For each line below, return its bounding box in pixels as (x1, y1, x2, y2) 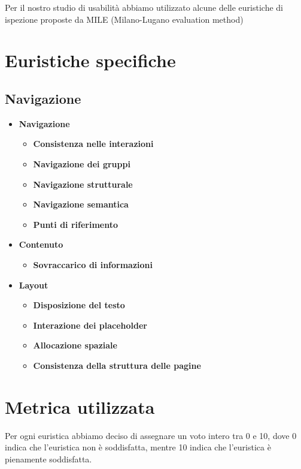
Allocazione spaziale (33, 339, 117, 351)
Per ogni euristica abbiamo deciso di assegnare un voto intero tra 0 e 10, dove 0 (5, 429, 297, 441)
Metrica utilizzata (5, 394, 155, 419)
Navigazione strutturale (33, 178, 133, 190)
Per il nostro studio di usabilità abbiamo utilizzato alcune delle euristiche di (5, 1, 283, 13)
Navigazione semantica (33, 198, 129, 211)
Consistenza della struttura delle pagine (33, 359, 201, 371)
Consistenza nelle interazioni (33, 137, 154, 150)
